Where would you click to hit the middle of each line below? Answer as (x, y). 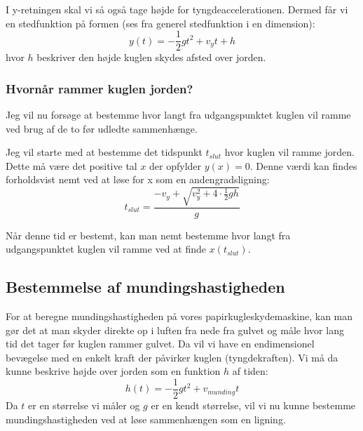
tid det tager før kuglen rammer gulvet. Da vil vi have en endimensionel (160, 344)
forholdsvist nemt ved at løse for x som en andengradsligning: (138, 179)
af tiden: (250, 371)
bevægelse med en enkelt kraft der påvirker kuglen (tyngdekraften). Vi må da (172, 357)
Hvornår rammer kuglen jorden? (100, 88)
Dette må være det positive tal (71, 165)
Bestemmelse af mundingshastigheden (145, 287)
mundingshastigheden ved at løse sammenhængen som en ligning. (146, 419)
